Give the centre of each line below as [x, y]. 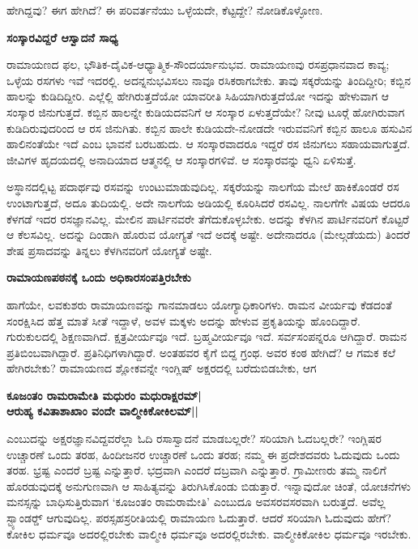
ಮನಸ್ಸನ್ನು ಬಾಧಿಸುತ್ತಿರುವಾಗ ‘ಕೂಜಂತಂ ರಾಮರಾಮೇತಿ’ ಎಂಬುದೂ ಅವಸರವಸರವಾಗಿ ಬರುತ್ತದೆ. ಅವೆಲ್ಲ [196, 502]
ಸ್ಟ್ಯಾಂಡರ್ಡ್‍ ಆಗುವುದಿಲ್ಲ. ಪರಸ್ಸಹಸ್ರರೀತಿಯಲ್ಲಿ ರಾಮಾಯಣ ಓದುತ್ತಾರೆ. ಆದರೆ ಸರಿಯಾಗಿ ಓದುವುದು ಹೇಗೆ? [199, 518]
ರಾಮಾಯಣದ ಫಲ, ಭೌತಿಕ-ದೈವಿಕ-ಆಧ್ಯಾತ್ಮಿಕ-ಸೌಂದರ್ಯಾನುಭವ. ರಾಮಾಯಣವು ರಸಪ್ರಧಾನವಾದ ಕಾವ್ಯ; [198, 64]
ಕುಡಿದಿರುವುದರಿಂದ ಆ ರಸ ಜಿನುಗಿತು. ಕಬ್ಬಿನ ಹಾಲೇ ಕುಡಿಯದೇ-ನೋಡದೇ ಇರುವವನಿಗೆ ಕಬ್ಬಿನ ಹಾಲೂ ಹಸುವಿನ [209, 128]
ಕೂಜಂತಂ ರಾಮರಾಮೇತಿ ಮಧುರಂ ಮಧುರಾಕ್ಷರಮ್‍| [104, 395]
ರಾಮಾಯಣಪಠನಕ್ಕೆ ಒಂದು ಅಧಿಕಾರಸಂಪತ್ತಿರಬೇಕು [99, 277]
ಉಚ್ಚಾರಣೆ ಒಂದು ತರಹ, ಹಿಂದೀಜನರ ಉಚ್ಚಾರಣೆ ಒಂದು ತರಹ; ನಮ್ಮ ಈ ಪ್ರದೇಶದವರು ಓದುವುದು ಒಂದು [203, 454]
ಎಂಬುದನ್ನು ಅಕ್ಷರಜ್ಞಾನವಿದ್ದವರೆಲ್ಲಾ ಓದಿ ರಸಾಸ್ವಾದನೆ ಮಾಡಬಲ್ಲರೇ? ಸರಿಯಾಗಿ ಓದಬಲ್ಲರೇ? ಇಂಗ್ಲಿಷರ [194, 438]
